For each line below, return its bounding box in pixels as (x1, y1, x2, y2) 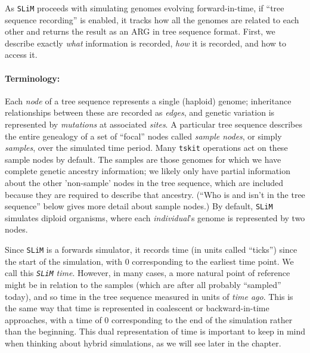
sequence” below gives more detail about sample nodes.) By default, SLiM (5, 200, 273, 212)
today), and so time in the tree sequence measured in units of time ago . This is (5, 290, 293, 302)
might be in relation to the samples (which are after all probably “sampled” (5, 278, 281, 290)
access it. (5, 48, 38, 61)
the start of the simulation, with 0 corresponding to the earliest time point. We (5, 255, 294, 267)
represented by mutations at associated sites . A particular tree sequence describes (5, 118, 303, 131)
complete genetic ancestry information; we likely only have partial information (5, 165, 290, 177)
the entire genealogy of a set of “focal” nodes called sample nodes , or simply (5, 129, 282, 142)
